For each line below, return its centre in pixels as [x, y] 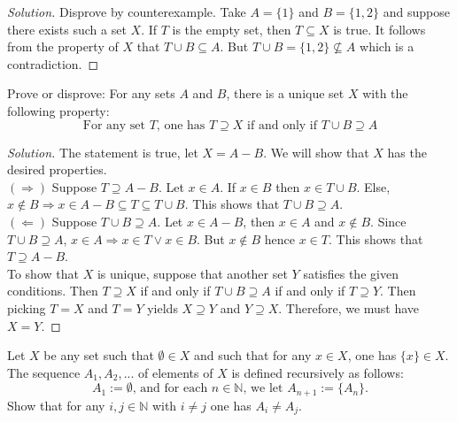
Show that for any [56, 405]
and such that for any [252, 355]
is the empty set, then [232, 29]
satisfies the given [351, 273]
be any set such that [99, 355]
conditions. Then [53, 291]
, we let [263, 389]
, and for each [170, 389]
